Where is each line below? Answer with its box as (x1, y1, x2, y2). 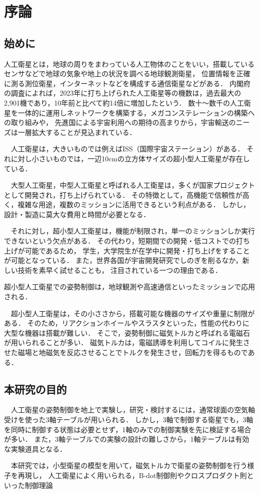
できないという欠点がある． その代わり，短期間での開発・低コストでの (4, 236, 236, 246)
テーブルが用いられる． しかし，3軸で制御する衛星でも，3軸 (56, 414, 254, 424)
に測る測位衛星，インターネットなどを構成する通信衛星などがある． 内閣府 (4, 78, 251, 88)
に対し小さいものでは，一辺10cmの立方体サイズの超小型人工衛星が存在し (10, 153, 250, 163)
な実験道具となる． (4, 443, 67, 454)
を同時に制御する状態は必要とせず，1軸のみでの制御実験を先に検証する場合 (4, 424, 252, 434)
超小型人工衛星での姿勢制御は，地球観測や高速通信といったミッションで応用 (4, 281, 255, 292)
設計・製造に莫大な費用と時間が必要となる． (4, 209, 150, 219)
